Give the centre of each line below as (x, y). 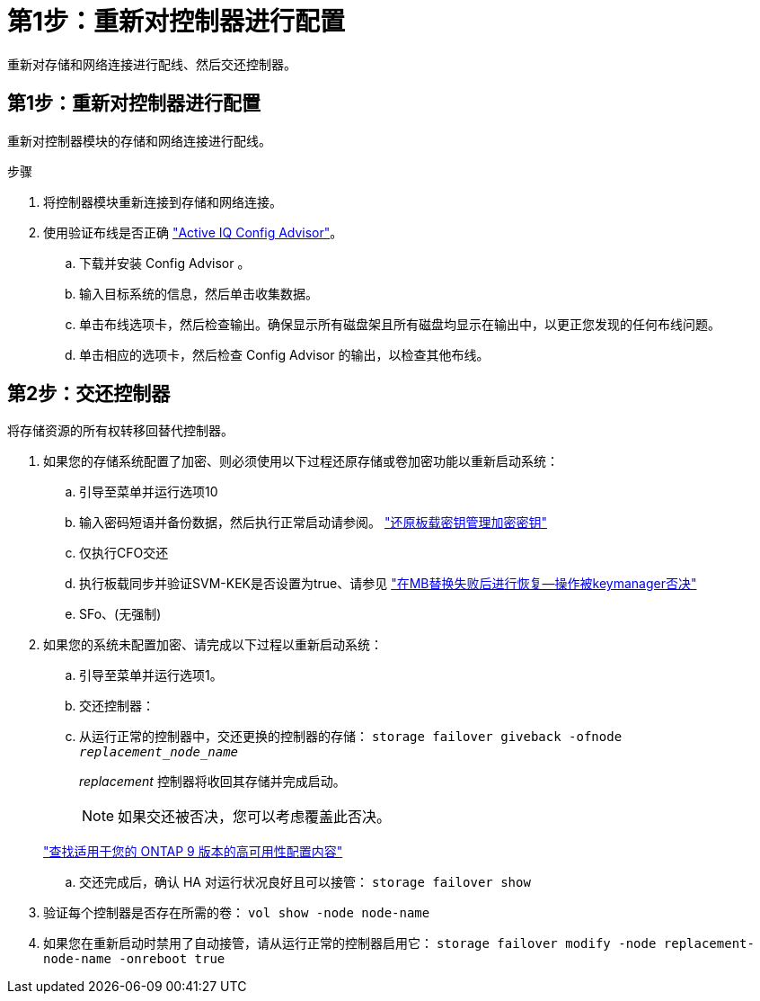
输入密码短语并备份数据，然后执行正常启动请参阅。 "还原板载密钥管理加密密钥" (313, 523)
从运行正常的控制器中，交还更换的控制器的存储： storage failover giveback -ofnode (351, 737)
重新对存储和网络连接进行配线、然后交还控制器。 (152, 64)
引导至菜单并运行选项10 (149, 492)
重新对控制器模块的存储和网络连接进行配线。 (139, 140)
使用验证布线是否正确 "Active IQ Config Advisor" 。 (193, 232)
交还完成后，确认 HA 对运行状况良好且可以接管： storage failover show (305, 882)
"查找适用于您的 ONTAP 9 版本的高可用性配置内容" (193, 852)
